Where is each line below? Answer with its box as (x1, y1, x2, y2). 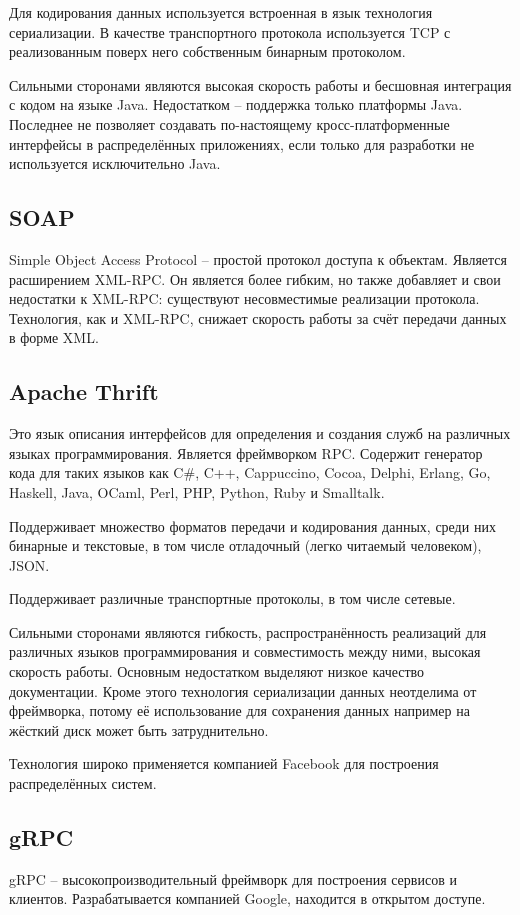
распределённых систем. (9, 773, 157, 794)
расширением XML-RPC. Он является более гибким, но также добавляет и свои (9, 268, 501, 289)
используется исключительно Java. (9, 153, 221, 174)
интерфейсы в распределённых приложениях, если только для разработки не (9, 133, 475, 154)
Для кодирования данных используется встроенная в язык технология (9, 2, 433, 22)
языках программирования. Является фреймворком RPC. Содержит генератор (9, 442, 483, 463)
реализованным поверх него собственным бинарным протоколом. (9, 41, 406, 62)
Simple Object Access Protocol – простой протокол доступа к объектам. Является (9, 248, 508, 269)
